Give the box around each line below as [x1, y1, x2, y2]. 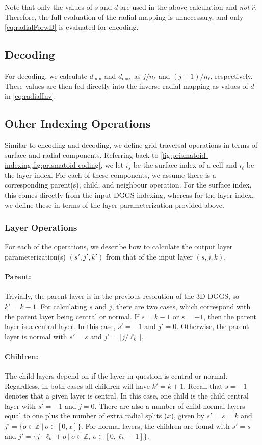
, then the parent [203, 311, 257, 321]
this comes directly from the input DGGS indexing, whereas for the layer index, [5, 189, 254, 200]
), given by [171, 410, 204, 421]
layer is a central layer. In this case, [5, 321, 116, 332]
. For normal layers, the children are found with [81, 420, 230, 431]
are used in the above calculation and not [120, 2, 250, 12]
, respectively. [210, 70, 253, 81]
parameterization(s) [5, 251, 66, 262]
